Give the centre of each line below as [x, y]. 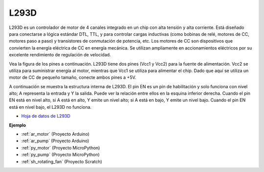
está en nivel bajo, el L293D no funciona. [50, 107]
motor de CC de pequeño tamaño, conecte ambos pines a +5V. [73, 77]
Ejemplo [18, 125]
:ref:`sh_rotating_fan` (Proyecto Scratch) [62, 161]
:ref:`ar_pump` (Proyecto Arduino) [55, 141]
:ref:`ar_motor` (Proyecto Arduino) [55, 134]
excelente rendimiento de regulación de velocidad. [60, 55]
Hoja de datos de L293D [46, 116]
